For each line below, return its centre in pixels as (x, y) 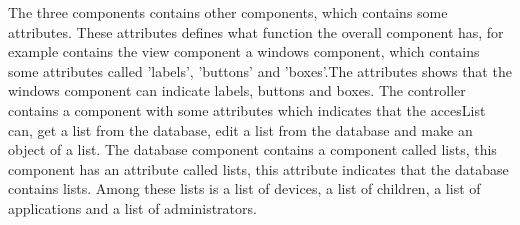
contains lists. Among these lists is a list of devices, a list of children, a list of (244, 188)
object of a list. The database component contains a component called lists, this (252, 149)
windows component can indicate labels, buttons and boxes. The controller (237, 90)
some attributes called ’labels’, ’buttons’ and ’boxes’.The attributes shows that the (260, 70)
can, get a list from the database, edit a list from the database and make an (240, 129)
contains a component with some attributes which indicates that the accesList (247, 109)
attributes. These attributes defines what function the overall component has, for (256, 31)
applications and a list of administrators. (132, 207)
